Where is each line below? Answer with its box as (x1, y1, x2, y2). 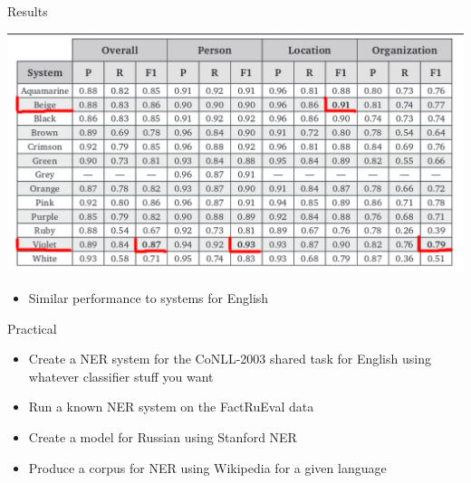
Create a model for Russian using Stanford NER (28, 427, 297, 446)
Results (7, 2, 48, 20)
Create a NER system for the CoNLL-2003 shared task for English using (28, 349, 431, 368)
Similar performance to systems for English (28, 288, 269, 307)
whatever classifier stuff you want (28, 366, 214, 385)
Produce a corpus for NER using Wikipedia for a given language (28, 458, 387, 477)
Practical (7, 318, 57, 337)
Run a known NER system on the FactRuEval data (28, 397, 314, 416)
